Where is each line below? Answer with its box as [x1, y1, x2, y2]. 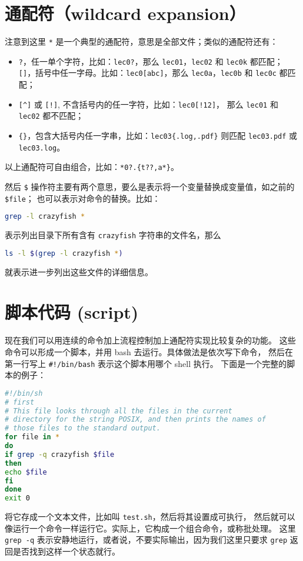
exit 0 [5, 494, 30, 503]
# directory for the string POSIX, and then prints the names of [5, 415, 266, 424]
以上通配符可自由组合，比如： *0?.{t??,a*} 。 [5, 161, 179, 173]
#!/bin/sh [5, 389, 43, 398]
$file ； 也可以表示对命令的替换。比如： [5, 192, 161, 204]
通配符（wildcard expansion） [5, 1, 246, 25]
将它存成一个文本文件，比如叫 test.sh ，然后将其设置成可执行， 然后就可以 [5, 510, 295, 523]
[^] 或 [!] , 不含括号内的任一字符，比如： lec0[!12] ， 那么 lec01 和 [18, 98, 278, 110]
